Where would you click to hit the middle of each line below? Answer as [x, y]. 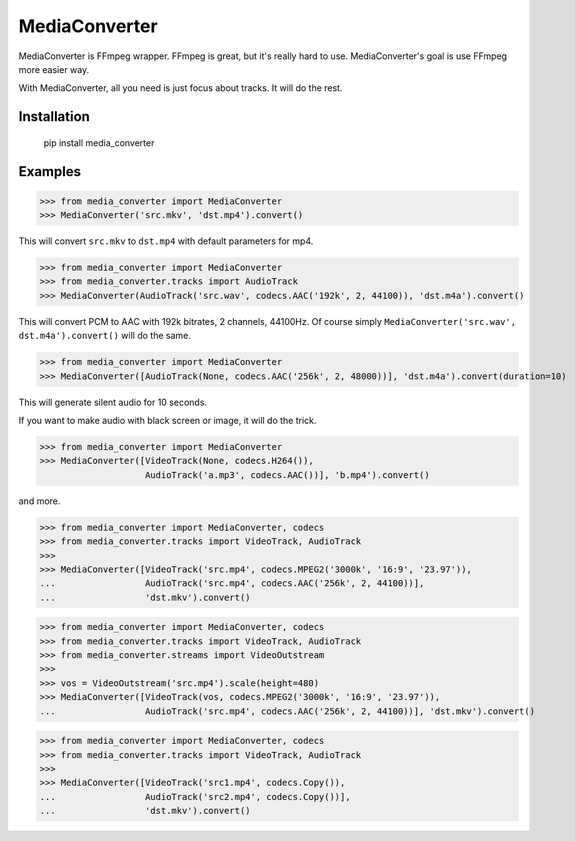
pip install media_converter [99, 142]
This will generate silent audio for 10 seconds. [113, 402]
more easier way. [54, 69]
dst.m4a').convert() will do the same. [105, 336]
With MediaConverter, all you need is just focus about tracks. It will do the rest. [180, 88]
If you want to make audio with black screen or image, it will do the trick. [167, 420]
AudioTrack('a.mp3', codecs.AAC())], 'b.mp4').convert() [287, 474]
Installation [54, 116]
